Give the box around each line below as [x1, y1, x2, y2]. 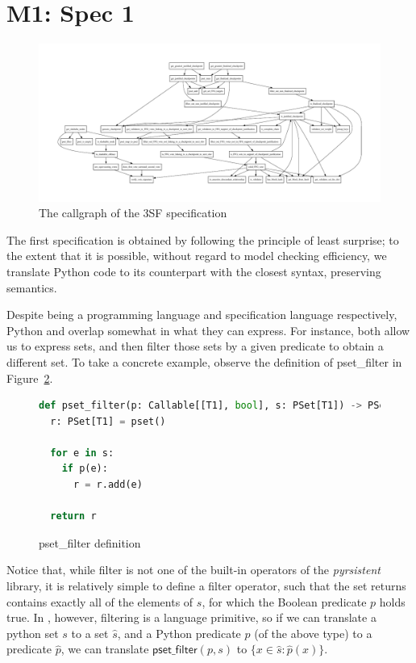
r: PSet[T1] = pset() [50, 415, 166, 427]
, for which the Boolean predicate [202, 593, 367, 610]
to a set [71, 624, 109, 641]
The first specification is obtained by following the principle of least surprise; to [6, 231, 399, 248]
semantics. [6, 279, 57, 296]
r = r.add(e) [73, 479, 143, 491]
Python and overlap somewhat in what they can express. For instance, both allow [6, 321, 410, 338]
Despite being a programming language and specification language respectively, [6, 306, 397, 323]
